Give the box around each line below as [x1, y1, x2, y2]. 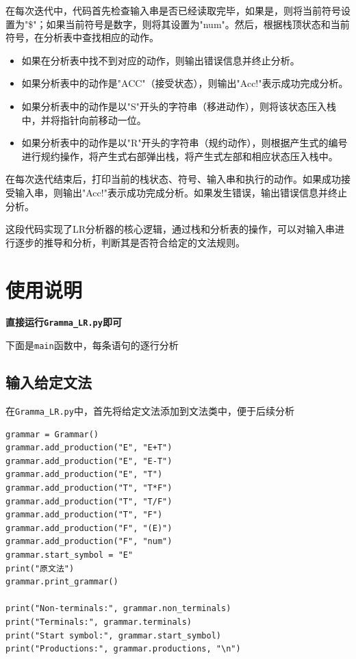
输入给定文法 [5, 372, 92, 393]
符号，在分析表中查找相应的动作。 [5, 30, 159, 44]
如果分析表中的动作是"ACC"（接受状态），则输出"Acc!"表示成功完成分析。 [21, 76, 348, 90]
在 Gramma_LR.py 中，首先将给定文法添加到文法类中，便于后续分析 [5, 403, 294, 417]
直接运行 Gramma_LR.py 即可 [5, 315, 122, 329]
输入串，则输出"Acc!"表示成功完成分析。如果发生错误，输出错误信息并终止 [14, 185, 347, 199]
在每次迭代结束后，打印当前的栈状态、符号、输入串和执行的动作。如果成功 [5, 172, 341, 186]
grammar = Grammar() [5, 429, 99, 439]
